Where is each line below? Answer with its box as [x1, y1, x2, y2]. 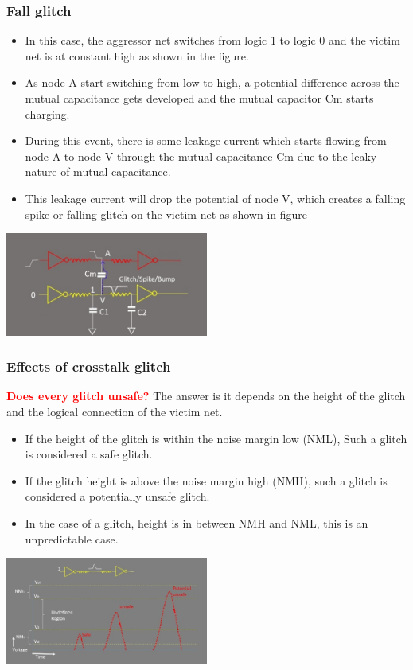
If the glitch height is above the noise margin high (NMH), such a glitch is [25, 472, 388, 489]
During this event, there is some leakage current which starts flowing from [25, 132, 387, 149]
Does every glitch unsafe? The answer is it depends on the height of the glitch [6, 388, 406, 404]
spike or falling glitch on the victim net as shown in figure [25, 205, 307, 222]
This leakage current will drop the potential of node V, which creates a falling [25, 189, 406, 206]
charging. [25, 105, 70, 122]
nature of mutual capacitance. [25, 163, 171, 180]
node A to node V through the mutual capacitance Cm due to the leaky [25, 147, 377, 164]
